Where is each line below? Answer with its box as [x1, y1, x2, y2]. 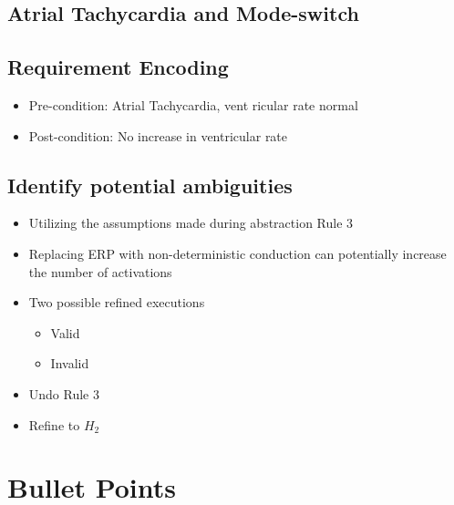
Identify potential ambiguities [7, 170, 293, 199]
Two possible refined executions [28, 293, 205, 312]
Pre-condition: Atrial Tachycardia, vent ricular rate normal [28, 95, 358, 114]
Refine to [28, 415, 80, 434]
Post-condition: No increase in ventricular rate [28, 126, 288, 145]
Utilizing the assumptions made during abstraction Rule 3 [28, 213, 354, 232]
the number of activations [28, 262, 172, 281]
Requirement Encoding [7, 53, 229, 81]
